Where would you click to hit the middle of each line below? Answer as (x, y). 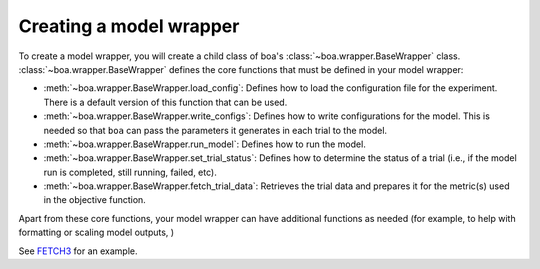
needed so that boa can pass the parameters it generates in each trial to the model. (215, 130)
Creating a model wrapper (129, 26)
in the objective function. (95, 200)
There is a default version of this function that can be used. (165, 102)
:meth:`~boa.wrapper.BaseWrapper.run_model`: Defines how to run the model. (205, 144)
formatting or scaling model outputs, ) (96, 232)
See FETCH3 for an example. (78, 251)
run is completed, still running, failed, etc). (130, 172)
